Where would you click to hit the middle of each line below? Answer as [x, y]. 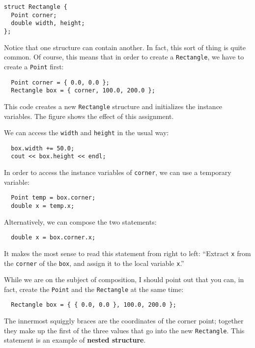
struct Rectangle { [36, 7]
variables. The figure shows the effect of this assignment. [89, 116]
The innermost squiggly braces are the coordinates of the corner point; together [124, 321]
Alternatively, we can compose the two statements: [80, 221]
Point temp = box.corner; [53, 198]
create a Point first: [34, 66]
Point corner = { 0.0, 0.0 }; [60, 82]
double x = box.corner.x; [53, 238]
